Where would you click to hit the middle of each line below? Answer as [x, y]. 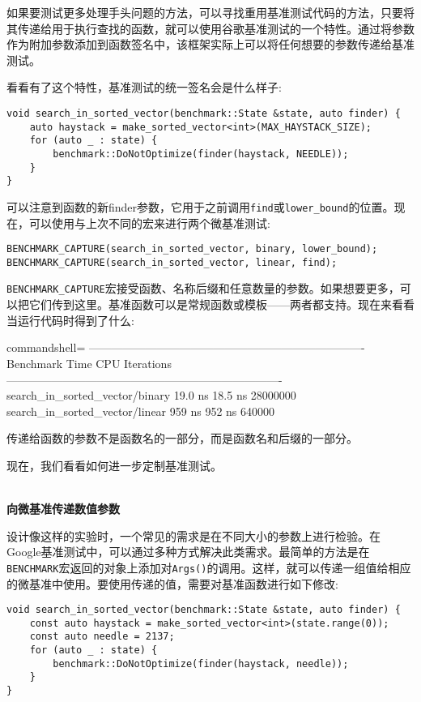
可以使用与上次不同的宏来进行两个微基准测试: [149, 223]
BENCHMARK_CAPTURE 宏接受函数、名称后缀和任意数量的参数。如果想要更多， [203, 288]
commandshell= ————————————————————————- [186, 347]
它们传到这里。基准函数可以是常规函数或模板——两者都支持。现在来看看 [221, 304]
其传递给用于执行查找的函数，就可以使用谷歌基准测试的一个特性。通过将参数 [210, 28]
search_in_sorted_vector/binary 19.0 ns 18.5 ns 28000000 [151, 395]
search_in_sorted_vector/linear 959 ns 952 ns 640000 [141, 411]
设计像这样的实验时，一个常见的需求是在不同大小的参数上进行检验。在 [193, 535]
